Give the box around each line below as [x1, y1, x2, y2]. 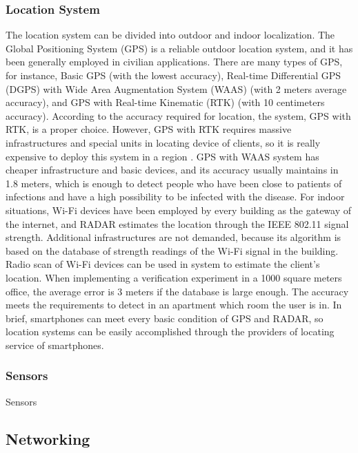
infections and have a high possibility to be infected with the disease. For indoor [6, 189, 345, 204]
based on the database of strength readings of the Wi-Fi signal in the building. [6, 243, 339, 257]
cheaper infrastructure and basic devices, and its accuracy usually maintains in [6, 162, 339, 177]
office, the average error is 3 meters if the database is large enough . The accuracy [6, 284, 349, 298]
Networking [6, 428, 90, 449]
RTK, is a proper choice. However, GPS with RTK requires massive [6, 122, 292, 136]
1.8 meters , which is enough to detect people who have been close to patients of [6, 176, 342, 190]
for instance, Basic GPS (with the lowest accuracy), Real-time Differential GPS [6, 68, 341, 82]
